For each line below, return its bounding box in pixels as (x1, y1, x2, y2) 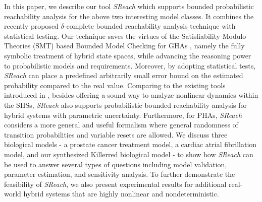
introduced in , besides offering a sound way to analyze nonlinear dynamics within (4, 90, 258, 100)
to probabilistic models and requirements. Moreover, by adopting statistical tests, (4, 60, 256, 71)
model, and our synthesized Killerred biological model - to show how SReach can (4, 149, 253, 159)
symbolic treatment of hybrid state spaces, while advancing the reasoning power (4, 50, 251, 60)
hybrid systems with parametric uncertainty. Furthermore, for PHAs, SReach (4, 109, 242, 120)
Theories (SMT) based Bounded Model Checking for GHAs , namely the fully (4, 40, 245, 51)
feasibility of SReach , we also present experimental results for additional (4, 178, 227, 189)
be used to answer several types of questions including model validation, (4, 159, 227, 169)
